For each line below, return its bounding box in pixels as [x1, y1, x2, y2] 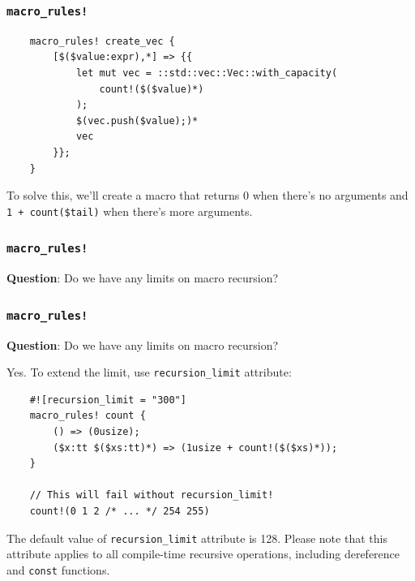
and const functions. [6, 561, 110, 578]
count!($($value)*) [99, 83, 204, 95]
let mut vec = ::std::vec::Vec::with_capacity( [75, 67, 338, 79]
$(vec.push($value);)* [75, 114, 199, 127]
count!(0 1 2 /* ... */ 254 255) [29, 505, 210, 517]
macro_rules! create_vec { [29, 35, 175, 47]
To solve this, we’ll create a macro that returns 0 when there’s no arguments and [6, 187, 409, 204]
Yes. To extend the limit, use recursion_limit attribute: [6, 364, 292, 381]
